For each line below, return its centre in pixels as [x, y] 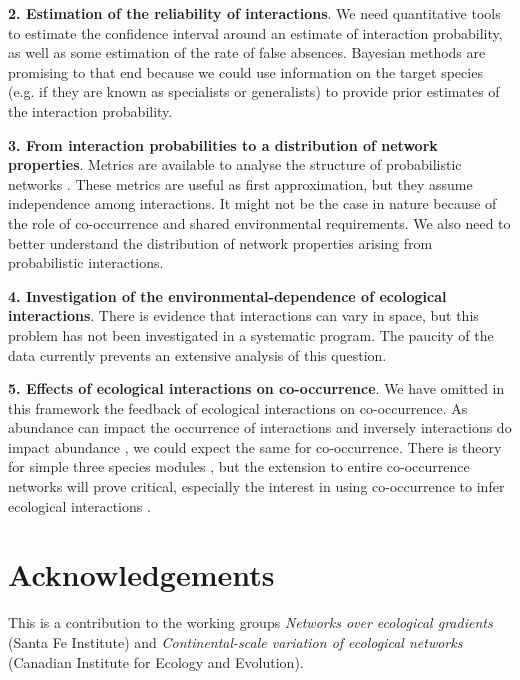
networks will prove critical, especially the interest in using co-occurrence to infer [256, 486]
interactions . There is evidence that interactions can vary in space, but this [243, 315]
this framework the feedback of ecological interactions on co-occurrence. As [238, 407]
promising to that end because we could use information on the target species [245, 71]
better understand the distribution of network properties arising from [220, 242]
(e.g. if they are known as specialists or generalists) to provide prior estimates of [254, 91]
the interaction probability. [90, 110]
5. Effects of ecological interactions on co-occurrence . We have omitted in [256, 388]
